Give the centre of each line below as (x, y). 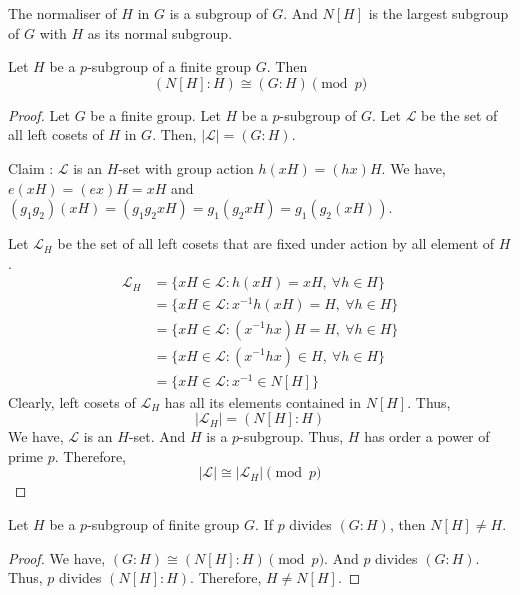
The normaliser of (62, 13)
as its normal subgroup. (160, 32)
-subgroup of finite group (163, 524)
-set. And (157, 436)
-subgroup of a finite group (169, 66)
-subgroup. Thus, (291, 436)
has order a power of (427, 436)
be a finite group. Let (155, 114)
